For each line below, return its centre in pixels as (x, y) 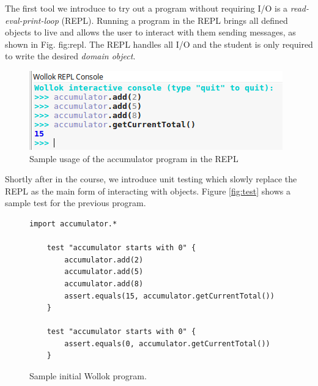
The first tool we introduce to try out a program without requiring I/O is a (146, 8)
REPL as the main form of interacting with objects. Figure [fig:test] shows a (148, 191)
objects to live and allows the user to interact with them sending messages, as (150, 32)
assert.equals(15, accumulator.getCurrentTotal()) (169, 296)
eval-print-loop (32, 20)
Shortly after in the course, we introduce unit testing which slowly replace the (151, 179)
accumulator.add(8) (104, 284)
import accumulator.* (73, 224)
